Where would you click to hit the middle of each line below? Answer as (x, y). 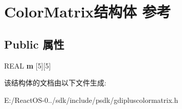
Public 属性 (34, 44)
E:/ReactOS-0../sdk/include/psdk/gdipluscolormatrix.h (91, 100)
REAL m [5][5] (28, 65)
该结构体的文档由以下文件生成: (55, 83)
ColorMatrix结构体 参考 (88, 12)
